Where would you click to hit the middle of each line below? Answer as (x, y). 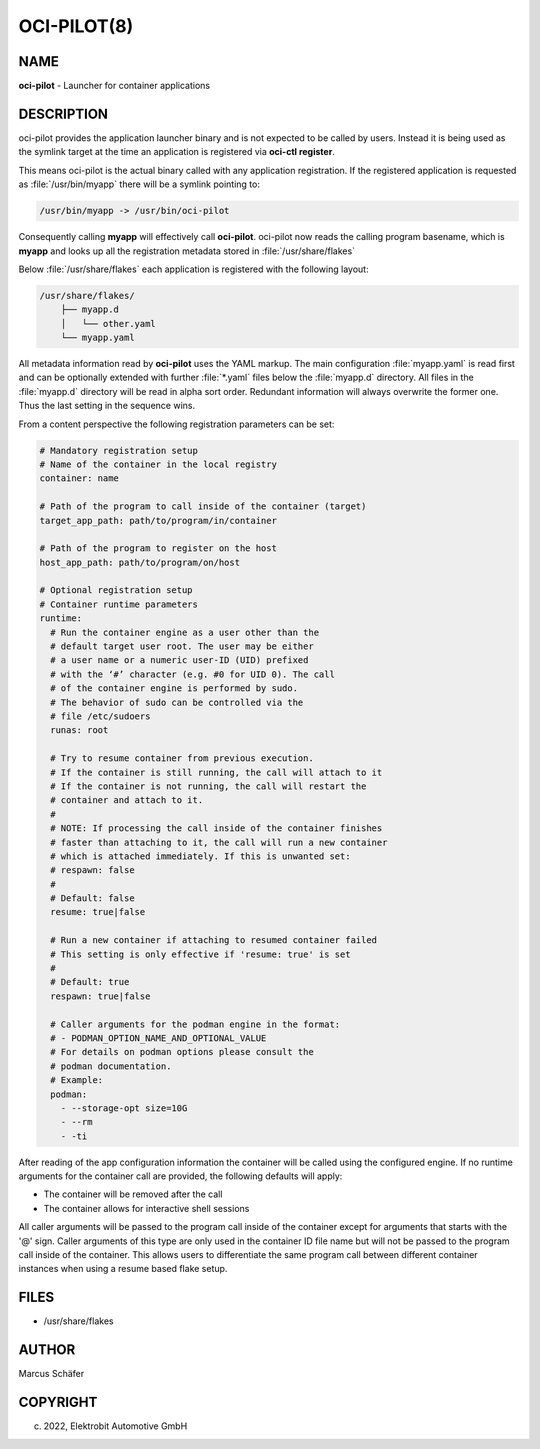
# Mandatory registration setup (119, 450)
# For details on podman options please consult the (182, 1052)
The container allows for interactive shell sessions (146, 1208)
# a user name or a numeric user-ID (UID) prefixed (179, 660)
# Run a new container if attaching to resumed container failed (214, 940)
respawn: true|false (100, 996)
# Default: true (90, 982)
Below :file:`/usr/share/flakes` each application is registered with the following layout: (193, 269)
